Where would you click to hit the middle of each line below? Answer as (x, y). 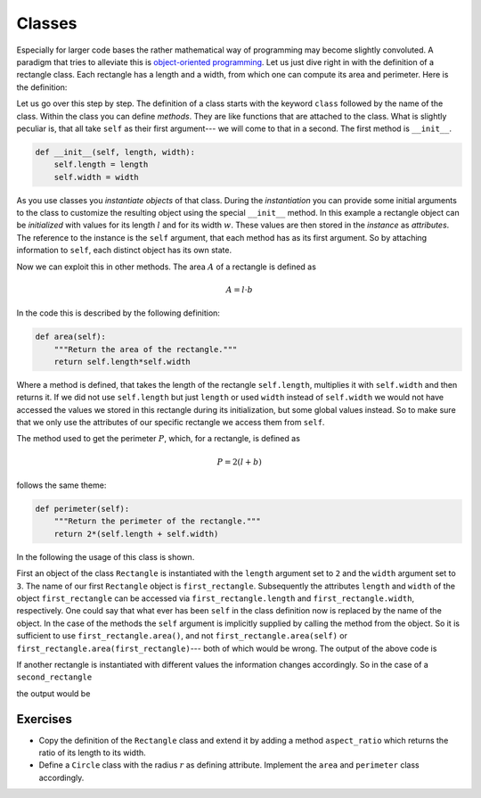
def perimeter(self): (82, 509)
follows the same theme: (61, 485)
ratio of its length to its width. (92, 753)
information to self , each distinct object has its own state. (124, 251)
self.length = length (101, 165)
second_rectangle (54, 677)
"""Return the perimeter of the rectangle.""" (158, 521)
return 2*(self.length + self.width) (136, 534)
